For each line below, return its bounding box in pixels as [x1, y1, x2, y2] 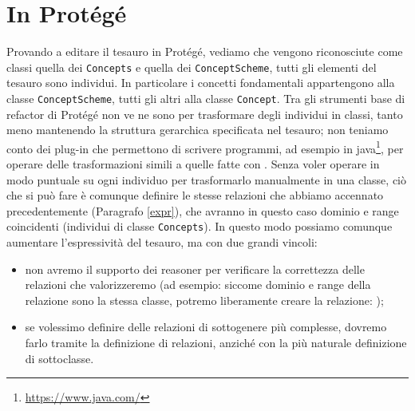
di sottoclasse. [25, 350, 94, 366]
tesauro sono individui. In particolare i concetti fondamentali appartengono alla [6, 74, 395, 91]
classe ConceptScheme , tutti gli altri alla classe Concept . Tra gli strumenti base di [6, 89, 405, 106]
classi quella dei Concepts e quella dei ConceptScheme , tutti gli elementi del [6, 58, 377, 75]
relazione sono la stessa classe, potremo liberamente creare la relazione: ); [25, 291, 384, 308]
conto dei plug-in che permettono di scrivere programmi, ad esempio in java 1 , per [6, 137, 404, 156]
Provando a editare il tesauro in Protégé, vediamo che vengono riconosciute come [6, 43, 403, 60]
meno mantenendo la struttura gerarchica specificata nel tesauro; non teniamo [6, 121, 389, 138]
